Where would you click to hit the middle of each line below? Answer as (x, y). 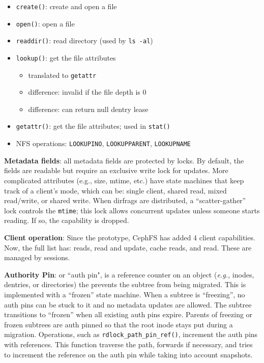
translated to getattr (62, 75)
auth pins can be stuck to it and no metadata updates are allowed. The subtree (128, 304)
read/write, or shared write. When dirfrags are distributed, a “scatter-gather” (125, 200)
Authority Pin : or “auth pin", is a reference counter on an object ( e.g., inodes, (129, 274)
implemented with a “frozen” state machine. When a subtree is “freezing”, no (125, 294)
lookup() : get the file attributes (66, 57)
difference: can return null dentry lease (88, 109)
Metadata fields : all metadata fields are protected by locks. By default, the (124, 160)
